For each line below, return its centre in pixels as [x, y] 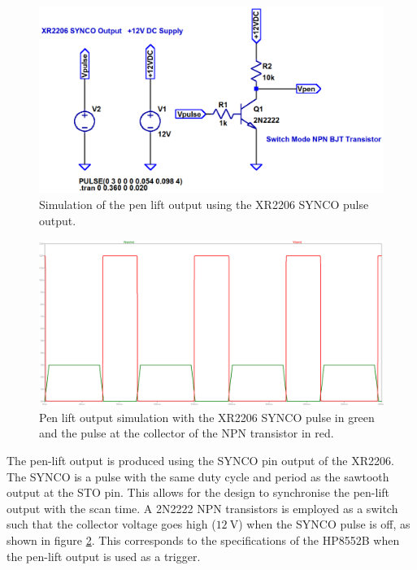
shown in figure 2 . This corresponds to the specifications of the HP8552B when [203, 540]
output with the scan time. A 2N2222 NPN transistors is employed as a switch [202, 508]
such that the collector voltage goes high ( [111, 524]
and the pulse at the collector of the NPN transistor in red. [187, 433]
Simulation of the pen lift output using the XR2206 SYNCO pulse [204, 205]
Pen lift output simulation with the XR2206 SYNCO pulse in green [207, 417]
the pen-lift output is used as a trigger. [104, 556]
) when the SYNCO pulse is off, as [324, 524]
